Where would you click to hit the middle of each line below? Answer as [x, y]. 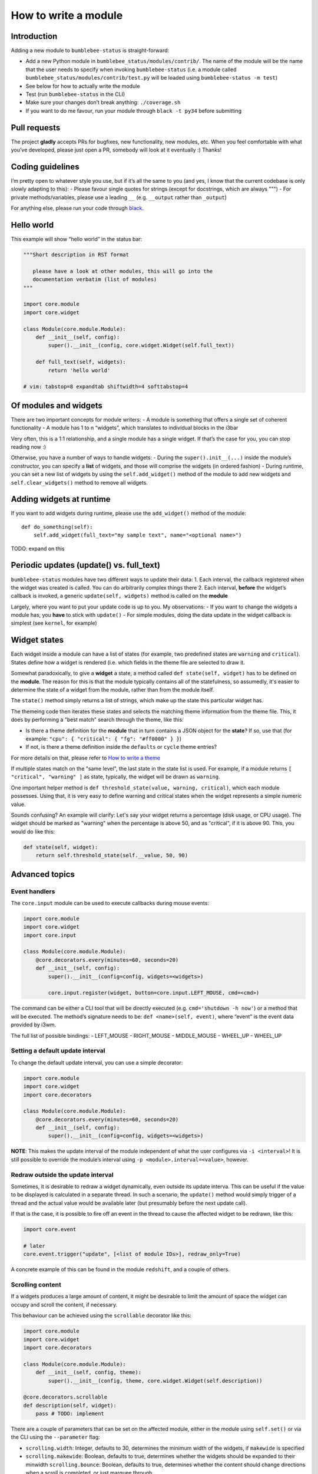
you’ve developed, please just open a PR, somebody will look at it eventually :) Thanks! [116, 150]
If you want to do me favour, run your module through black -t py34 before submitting [133, 111]
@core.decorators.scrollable [65, 1397]
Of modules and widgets [57, 405]
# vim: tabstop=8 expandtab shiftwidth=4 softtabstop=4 [106, 387]
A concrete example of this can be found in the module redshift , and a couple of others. [120, 1269]
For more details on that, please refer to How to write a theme [85, 758]
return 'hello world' [79, 370]
